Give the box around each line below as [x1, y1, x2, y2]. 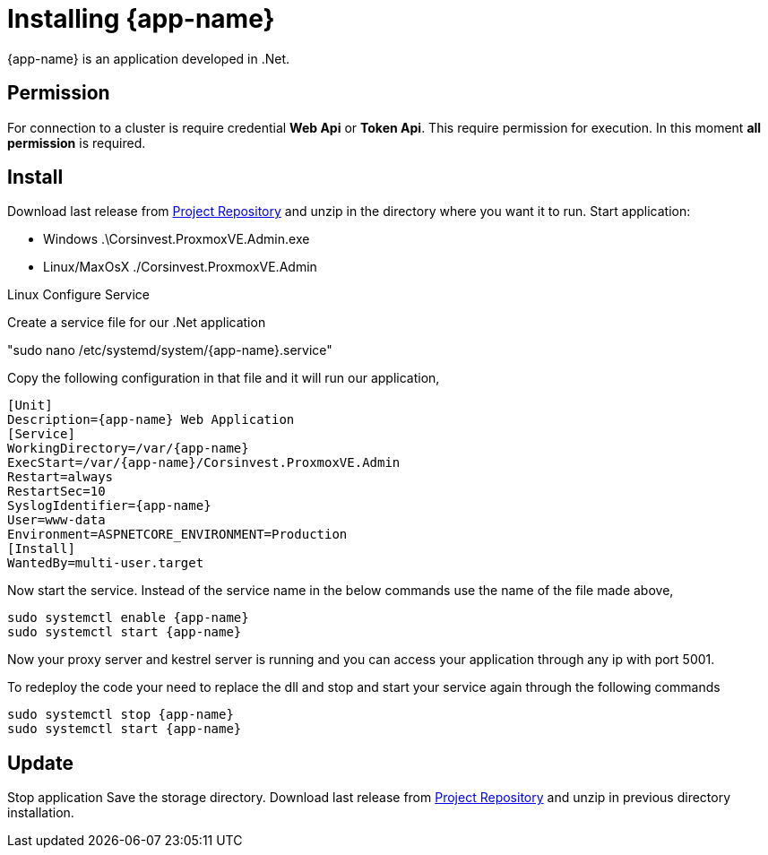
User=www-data [7, 513, 106, 528]
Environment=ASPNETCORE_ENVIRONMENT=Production [7, 527, 348, 542]
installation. [7, 805, 74, 821]
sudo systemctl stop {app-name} [7, 707, 234, 722]
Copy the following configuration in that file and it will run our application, [7, 370, 440, 386]
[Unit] [7, 398, 53, 413]
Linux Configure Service [7, 287, 150, 303]
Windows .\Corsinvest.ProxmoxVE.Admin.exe [43, 231, 310, 247]
